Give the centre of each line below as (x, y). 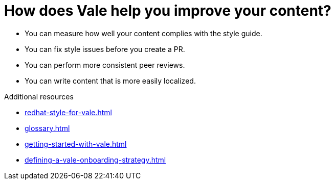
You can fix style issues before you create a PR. (105, 49)
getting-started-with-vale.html (76, 144)
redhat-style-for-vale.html (68, 112)
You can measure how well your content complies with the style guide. (143, 33)
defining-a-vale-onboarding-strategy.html (95, 160)
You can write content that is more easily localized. (110, 81)
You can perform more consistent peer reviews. (105, 65)
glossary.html (47, 128)
